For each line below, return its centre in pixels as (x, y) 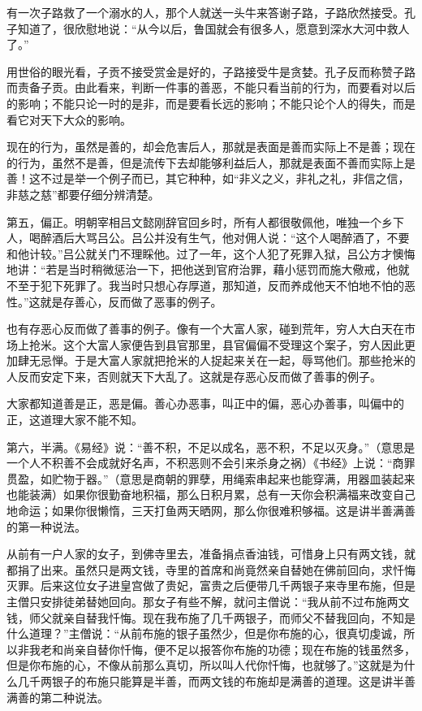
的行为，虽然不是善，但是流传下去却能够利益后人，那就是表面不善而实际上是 (211, 162)
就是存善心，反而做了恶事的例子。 (131, 301)
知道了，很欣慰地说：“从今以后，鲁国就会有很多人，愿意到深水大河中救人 (213, 28)
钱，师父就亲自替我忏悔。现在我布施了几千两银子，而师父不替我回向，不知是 (211, 617)
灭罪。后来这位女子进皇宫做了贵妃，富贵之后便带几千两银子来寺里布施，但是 (211, 585)
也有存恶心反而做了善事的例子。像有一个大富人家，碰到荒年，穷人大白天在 (205, 329)
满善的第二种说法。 (58, 697)
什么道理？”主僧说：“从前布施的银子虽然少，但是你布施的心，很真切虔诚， (205, 633)
